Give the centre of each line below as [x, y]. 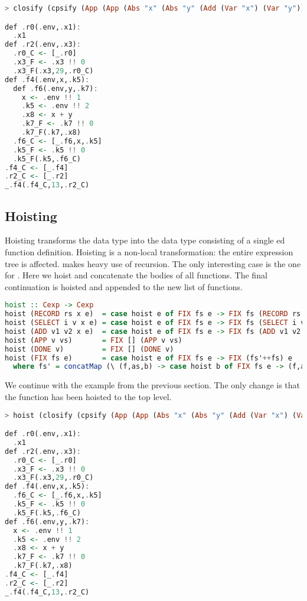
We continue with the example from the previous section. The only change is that [153, 385]
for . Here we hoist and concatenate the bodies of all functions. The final [136, 275]
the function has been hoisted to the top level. [88, 396]
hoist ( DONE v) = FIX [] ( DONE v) [89, 349]
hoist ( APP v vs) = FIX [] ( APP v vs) [94, 340]
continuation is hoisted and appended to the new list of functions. [124, 286]
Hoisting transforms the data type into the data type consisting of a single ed [145, 240]
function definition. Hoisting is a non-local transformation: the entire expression [149, 251]
